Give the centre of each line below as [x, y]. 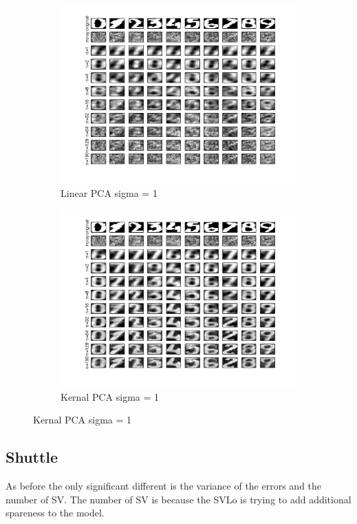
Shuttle [32, 457]
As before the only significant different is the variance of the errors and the [164, 486]
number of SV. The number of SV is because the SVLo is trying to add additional [178, 499]
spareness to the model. [55, 513]
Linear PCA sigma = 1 [109, 192]
